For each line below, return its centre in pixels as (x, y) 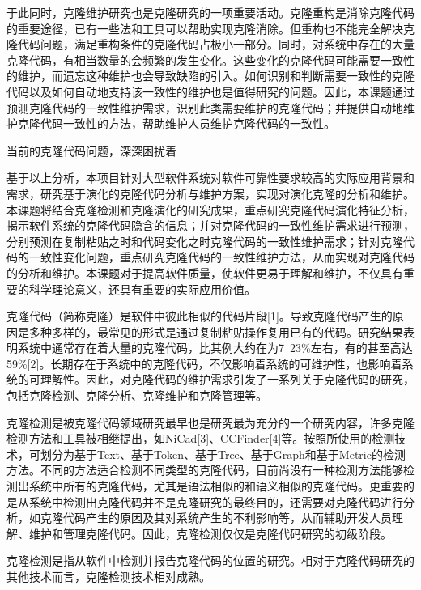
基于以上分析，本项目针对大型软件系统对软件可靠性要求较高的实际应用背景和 (210, 178)
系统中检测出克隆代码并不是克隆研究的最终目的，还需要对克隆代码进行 (216, 501)
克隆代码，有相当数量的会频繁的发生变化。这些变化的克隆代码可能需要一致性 (210, 59)
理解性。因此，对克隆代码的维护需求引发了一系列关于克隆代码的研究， (227, 379)
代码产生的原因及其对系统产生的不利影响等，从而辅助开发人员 (227, 518)
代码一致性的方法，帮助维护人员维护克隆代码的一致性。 (187, 123)
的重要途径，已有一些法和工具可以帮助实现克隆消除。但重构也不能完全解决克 (210, 28)
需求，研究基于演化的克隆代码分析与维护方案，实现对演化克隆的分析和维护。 (210, 193)
